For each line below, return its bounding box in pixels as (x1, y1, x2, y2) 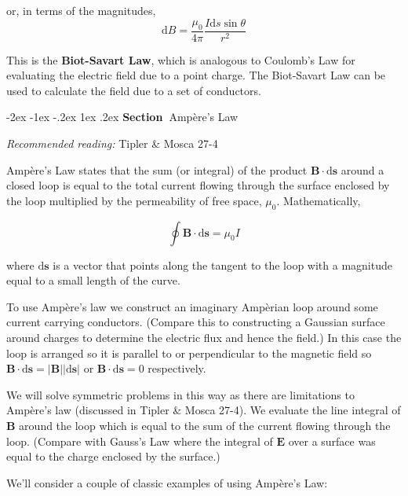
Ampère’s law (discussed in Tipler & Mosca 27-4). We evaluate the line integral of (6, 402, 401, 418)
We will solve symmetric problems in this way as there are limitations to (6, 386, 355, 402)
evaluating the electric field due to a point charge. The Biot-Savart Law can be (6, 67, 386, 83)
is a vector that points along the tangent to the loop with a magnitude (53, 256, 392, 273)
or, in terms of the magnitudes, (6, 2, 156, 18)
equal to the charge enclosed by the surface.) (6, 448, 220, 465)
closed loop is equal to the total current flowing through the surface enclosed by (6, 177, 390, 193)
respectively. (148, 360, 206, 377)
